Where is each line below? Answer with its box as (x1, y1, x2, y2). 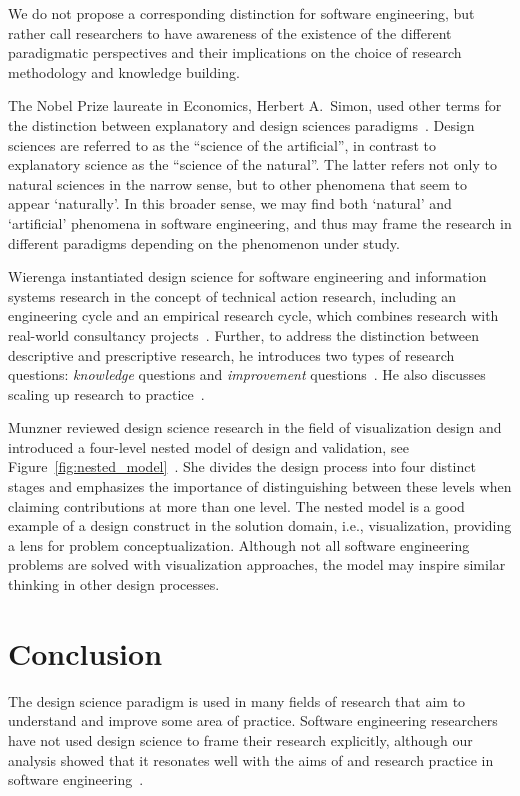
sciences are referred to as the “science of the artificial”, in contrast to (8, 134, 436, 155)
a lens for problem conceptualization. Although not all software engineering (8, 534, 470, 555)
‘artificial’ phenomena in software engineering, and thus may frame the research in (8, 212, 512, 233)
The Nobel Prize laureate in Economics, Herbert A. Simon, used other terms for (8, 95, 502, 116)
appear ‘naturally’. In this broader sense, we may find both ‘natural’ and (8, 193, 452, 214)
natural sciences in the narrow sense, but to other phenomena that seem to (8, 173, 468, 194)
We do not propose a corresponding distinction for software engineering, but (8, 3, 475, 23)
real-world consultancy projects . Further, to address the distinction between (8, 324, 480, 345)
